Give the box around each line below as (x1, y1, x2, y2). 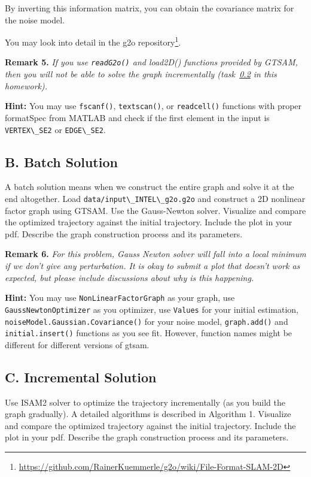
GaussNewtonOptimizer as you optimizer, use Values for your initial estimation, (5, 303, 299, 315)
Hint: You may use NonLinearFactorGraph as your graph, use (5, 291, 235, 304)
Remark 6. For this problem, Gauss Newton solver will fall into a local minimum (5, 247, 306, 260)
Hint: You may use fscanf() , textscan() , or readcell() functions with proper (5, 99, 302, 112)
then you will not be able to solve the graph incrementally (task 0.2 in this (5, 68, 277, 80)
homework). (5, 79, 48, 92)
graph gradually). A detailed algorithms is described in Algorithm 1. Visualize (5, 407, 291, 420)
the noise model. (5, 13, 65, 26)
